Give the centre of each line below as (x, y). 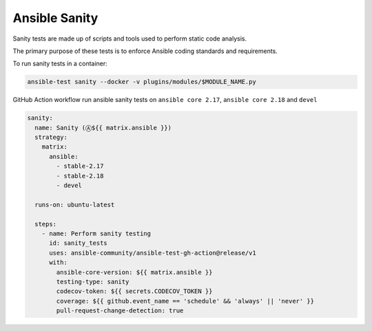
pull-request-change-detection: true (120, 311)
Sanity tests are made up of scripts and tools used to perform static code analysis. (130, 39)
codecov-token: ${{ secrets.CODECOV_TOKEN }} (134, 291)
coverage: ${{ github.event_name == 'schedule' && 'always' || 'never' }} (185, 301)
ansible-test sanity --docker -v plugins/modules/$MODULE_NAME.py (142, 82)
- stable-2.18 (80, 176)
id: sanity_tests (79, 243)
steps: (46, 224)
